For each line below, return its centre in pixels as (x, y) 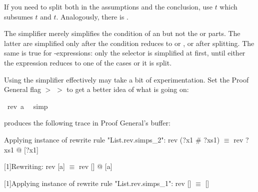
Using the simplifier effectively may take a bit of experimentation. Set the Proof (126, 79)
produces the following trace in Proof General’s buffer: (87, 123)
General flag (23, 89)
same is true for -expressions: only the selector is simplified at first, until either (125, 53)
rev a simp (27, 106)
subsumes (18, 16)
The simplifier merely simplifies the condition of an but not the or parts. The (122, 33)
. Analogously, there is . (92, 16)
